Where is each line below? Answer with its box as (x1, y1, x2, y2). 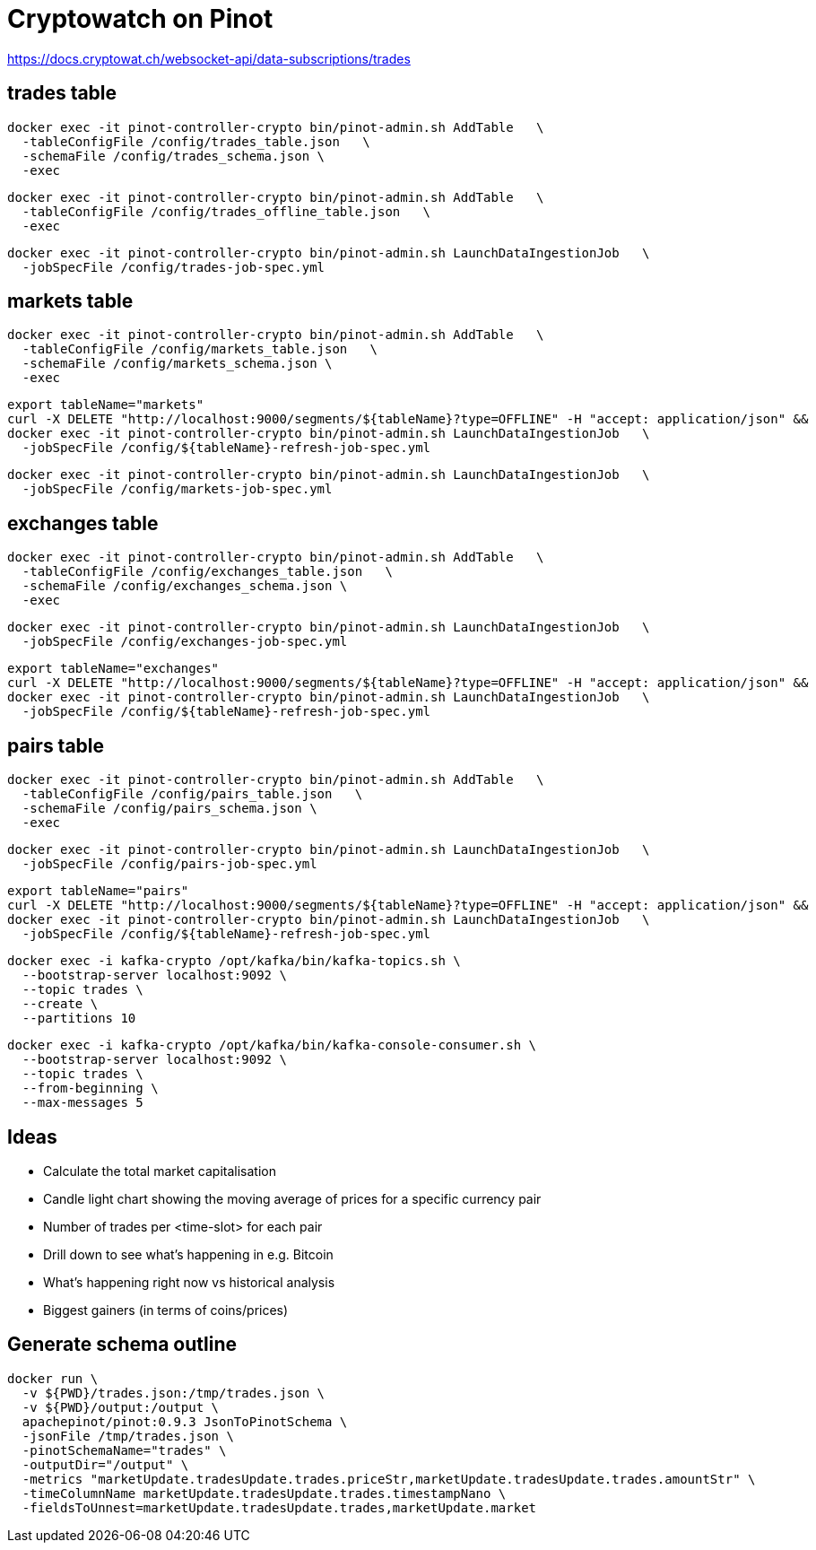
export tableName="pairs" (7, 884, 189, 899)
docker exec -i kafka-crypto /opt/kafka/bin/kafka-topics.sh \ (7, 954, 461, 969)
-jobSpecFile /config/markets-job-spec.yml (22, 482, 333, 497)
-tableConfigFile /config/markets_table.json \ (22, 342, 378, 357)
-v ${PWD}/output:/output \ (22, 1399, 220, 1415)
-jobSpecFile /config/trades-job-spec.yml (22, 259, 326, 274)
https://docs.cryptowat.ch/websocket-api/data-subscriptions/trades (7, 50, 411, 66)
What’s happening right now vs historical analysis (43, 1274, 335, 1290)
